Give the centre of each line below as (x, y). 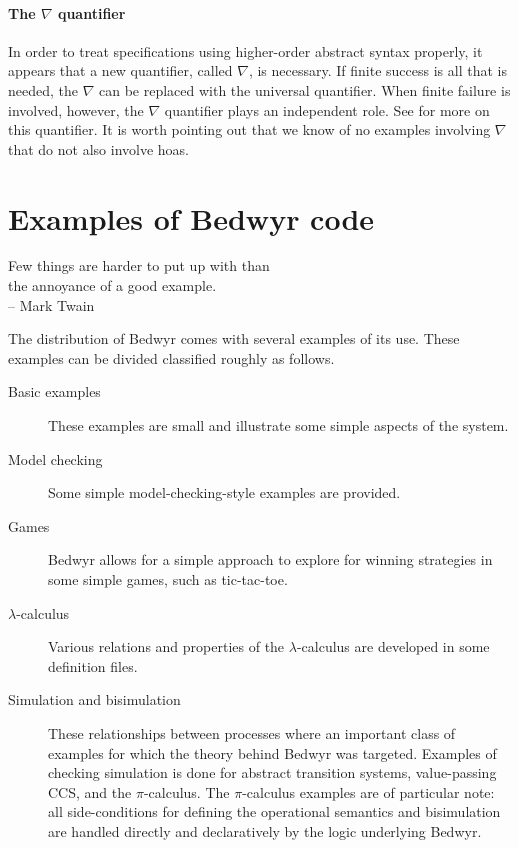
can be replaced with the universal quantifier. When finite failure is (305, 89)
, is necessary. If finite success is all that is (377, 70)
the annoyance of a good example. (112, 285)
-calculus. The (186, 791)
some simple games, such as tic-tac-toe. (168, 579)
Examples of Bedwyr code (191, 217)
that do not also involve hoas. (98, 148)
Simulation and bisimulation (94, 699)
